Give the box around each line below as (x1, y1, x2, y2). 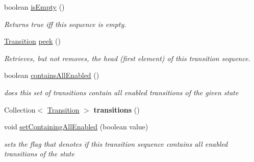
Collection (4, 104, 36, 115)
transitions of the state (4, 148, 74, 159)
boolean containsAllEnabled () (4, 70, 99, 80)
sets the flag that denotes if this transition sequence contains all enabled (4, 138, 228, 149)
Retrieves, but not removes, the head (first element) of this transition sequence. (4, 52, 250, 63)
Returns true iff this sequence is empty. (4, 18, 126, 29)
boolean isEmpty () (4, 2, 65, 12)
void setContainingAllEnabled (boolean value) (4, 121, 148, 132)
